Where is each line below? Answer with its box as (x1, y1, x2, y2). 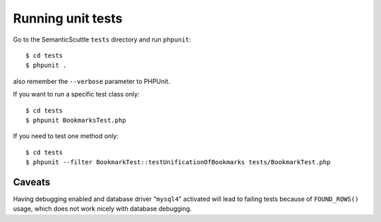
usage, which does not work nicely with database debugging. (13, 204, 192, 213)
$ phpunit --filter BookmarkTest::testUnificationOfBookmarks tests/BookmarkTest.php (25, 159, 331, 166)
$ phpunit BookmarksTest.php (25, 116, 126, 124)
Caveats (13, 176, 51, 188)
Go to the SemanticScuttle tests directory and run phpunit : (13, 35, 191, 44)
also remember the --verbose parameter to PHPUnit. (13, 77, 171, 85)
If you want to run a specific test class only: (13, 90, 140, 99)
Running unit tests (13, 11, 123, 26)
